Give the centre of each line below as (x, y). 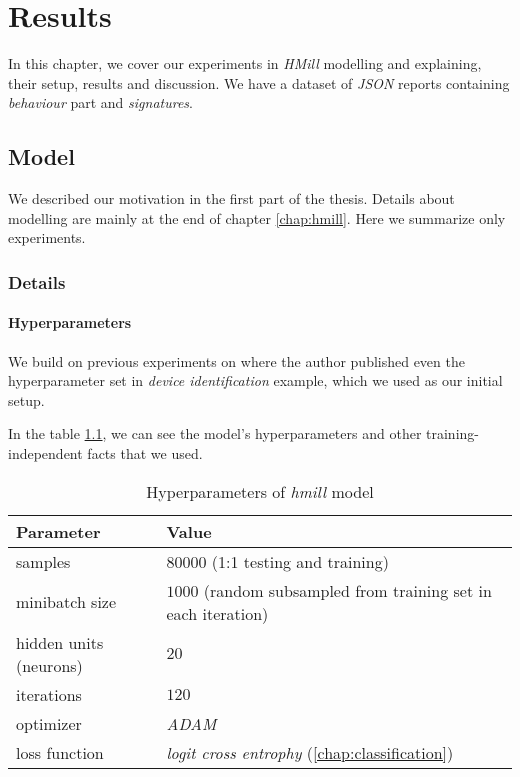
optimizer (49, 723)
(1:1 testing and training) (300, 561)
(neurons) (49, 665)
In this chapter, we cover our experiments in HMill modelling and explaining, (245, 63)
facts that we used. (145, 452)
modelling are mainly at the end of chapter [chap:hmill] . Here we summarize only (257, 217)
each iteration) (217, 613)
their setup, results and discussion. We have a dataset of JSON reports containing (259, 82)
